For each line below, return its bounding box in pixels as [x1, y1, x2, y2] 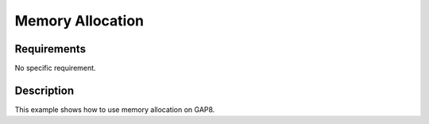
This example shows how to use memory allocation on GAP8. [14, 104, 215, 114]
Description [14, 83, 75, 97]
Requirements [14, 42, 87, 56]
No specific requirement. [14, 64, 96, 73]
